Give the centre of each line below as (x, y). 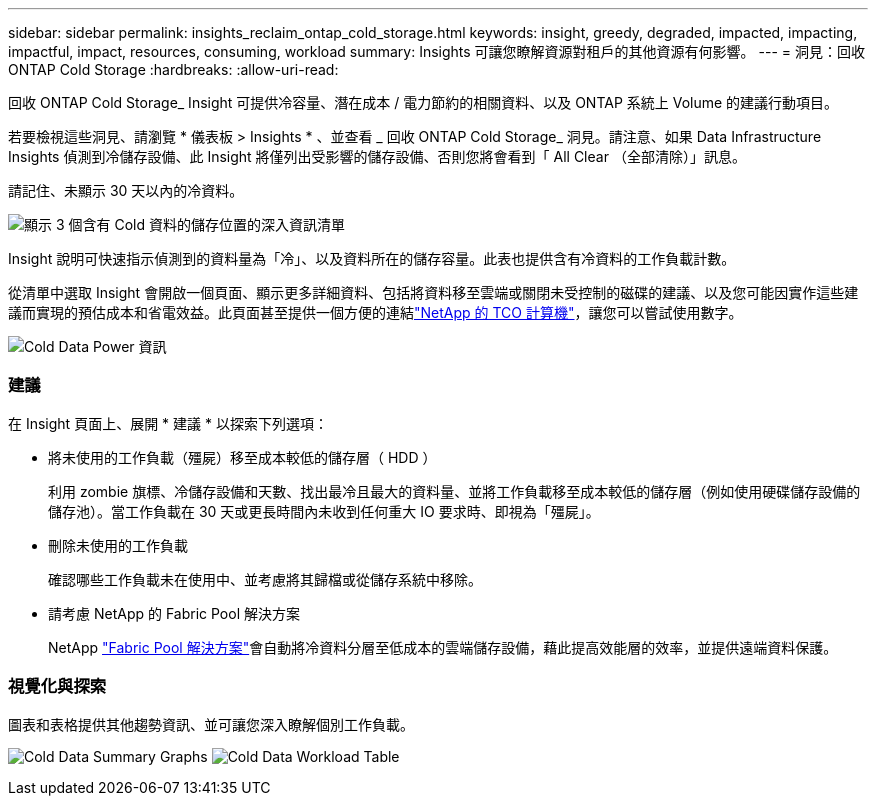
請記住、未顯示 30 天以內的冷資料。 (126, 190)
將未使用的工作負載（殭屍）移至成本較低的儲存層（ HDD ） (242, 457)
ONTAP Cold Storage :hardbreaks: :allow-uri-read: (173, 69)
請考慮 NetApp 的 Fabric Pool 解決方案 (174, 613)
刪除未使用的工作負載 (118, 545)
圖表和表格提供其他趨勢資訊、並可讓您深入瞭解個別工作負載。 (211, 724)
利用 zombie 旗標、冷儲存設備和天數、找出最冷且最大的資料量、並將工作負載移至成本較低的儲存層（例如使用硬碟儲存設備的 (454, 491)
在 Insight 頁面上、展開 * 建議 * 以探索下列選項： (168, 423)
